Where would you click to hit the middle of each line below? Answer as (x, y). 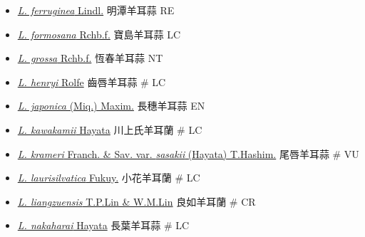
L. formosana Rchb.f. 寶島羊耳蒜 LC (99, 34)
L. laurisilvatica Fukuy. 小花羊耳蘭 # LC (109, 178)
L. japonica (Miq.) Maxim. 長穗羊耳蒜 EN (111, 106)
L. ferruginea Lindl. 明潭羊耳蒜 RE (96, 10)
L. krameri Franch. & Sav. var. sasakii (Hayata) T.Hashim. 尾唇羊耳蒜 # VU (188, 153)
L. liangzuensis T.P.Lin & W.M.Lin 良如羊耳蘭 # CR (137, 201)
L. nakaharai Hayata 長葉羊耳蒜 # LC (103, 225)
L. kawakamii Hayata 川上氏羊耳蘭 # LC (110, 129)
